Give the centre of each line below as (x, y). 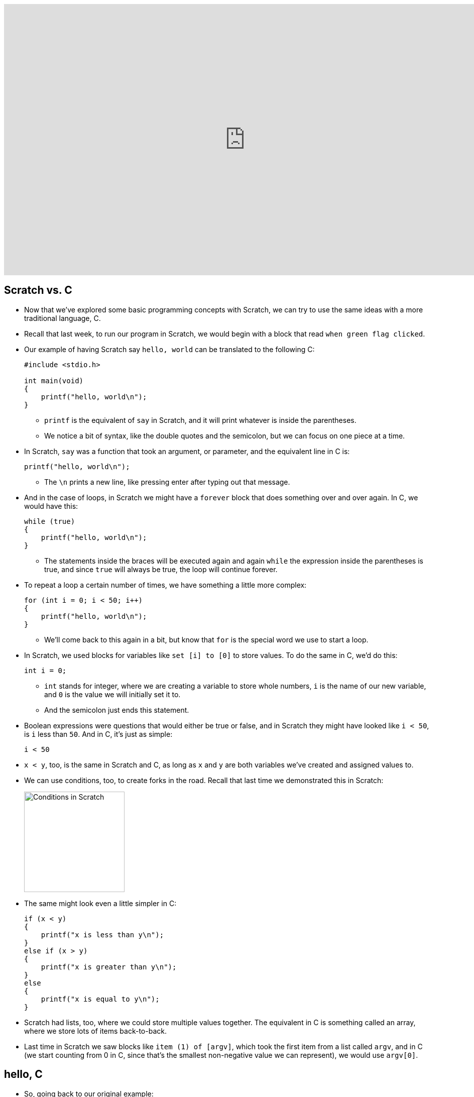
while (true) (50, 521)
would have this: (51, 506)
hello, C (23, 1074)
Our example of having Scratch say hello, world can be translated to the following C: (169, 349)
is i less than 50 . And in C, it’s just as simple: (98, 734)
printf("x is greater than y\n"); (109, 967)
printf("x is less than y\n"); (102, 935)
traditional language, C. (63, 318)
